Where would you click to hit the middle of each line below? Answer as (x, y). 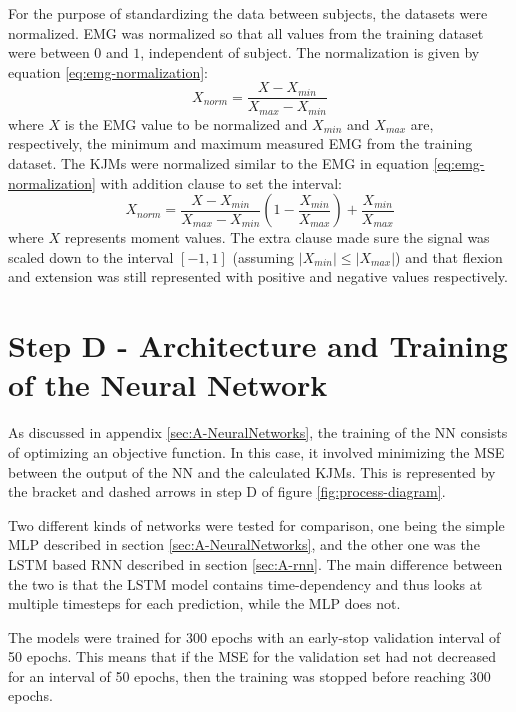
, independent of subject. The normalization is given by (310, 52)
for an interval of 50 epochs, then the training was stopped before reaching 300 (249, 675)
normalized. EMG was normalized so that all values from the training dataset (246, 32)
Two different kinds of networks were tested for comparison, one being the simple (256, 524)
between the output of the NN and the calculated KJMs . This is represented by (252, 471)
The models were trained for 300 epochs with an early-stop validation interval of (254, 636)
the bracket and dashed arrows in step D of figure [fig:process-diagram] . (227, 491)
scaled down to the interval (91, 256)
